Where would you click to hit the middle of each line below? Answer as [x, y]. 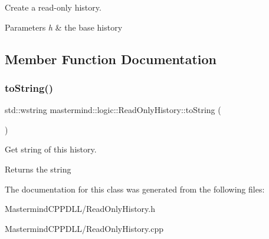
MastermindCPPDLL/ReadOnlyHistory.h [80, 209]
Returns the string [38, 169]
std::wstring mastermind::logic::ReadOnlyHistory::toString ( [113, 110]
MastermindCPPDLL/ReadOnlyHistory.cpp [84, 228]
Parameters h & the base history [64, 27]
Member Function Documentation [111, 59]
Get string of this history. [51, 149]
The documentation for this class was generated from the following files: [135, 189]
